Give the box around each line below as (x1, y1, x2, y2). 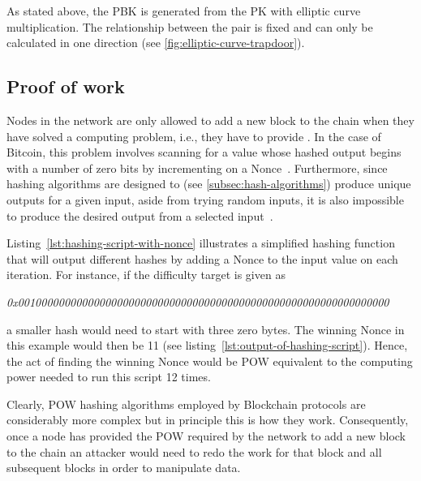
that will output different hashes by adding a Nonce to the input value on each (6, 250, 398, 267)
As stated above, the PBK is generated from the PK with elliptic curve (6, 2, 361, 19)
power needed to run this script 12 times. (6, 368, 211, 385)
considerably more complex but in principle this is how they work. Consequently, (6, 411, 409, 428)
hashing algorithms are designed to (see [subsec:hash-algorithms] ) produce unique (6, 175, 411, 192)
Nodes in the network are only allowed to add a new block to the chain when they (6, 111, 415, 128)
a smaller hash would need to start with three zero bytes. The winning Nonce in (6, 320, 405, 337)
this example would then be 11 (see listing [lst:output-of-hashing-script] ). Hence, (6, 337, 408, 354)
